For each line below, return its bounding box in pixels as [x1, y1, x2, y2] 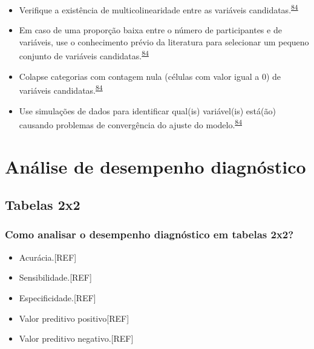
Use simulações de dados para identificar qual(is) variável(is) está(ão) [19, 104, 276, 117]
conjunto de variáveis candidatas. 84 [19, 48, 149, 62]
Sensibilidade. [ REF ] [19, 271, 92, 284]
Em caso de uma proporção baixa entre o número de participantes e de [19, 24, 282, 36]
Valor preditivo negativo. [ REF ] [19, 332, 134, 345]
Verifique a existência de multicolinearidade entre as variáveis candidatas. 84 [19, 2, 298, 16]
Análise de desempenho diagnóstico [5, 154, 306, 178]
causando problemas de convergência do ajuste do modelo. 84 [19, 117, 242, 131]
